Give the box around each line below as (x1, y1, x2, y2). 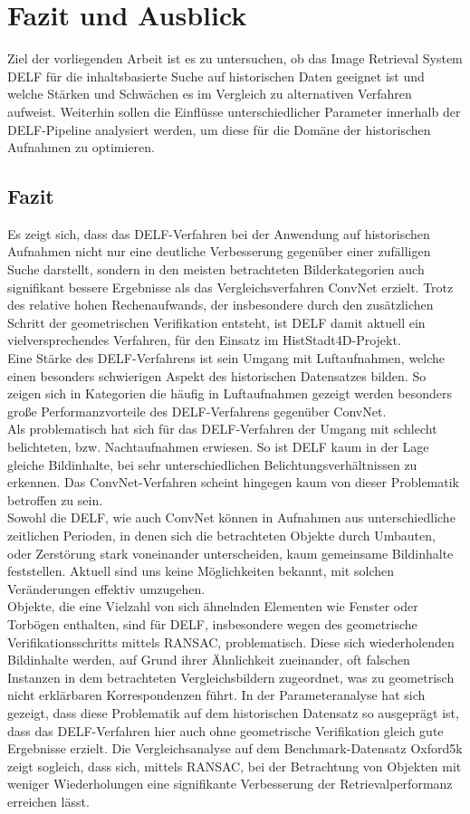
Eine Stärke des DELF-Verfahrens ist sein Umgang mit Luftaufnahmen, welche (7, 349, 446, 368)
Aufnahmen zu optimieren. (7, 138, 156, 157)
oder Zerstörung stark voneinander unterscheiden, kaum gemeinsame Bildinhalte (7, 543, 454, 562)
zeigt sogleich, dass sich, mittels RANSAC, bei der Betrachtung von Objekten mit (7, 756, 462, 775)
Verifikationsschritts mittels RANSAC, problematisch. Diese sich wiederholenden (7, 632, 455, 651)
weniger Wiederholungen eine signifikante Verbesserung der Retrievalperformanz (7, 774, 453, 793)
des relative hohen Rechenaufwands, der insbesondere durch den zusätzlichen (7, 295, 434, 314)
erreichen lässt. (7, 791, 90, 810)
